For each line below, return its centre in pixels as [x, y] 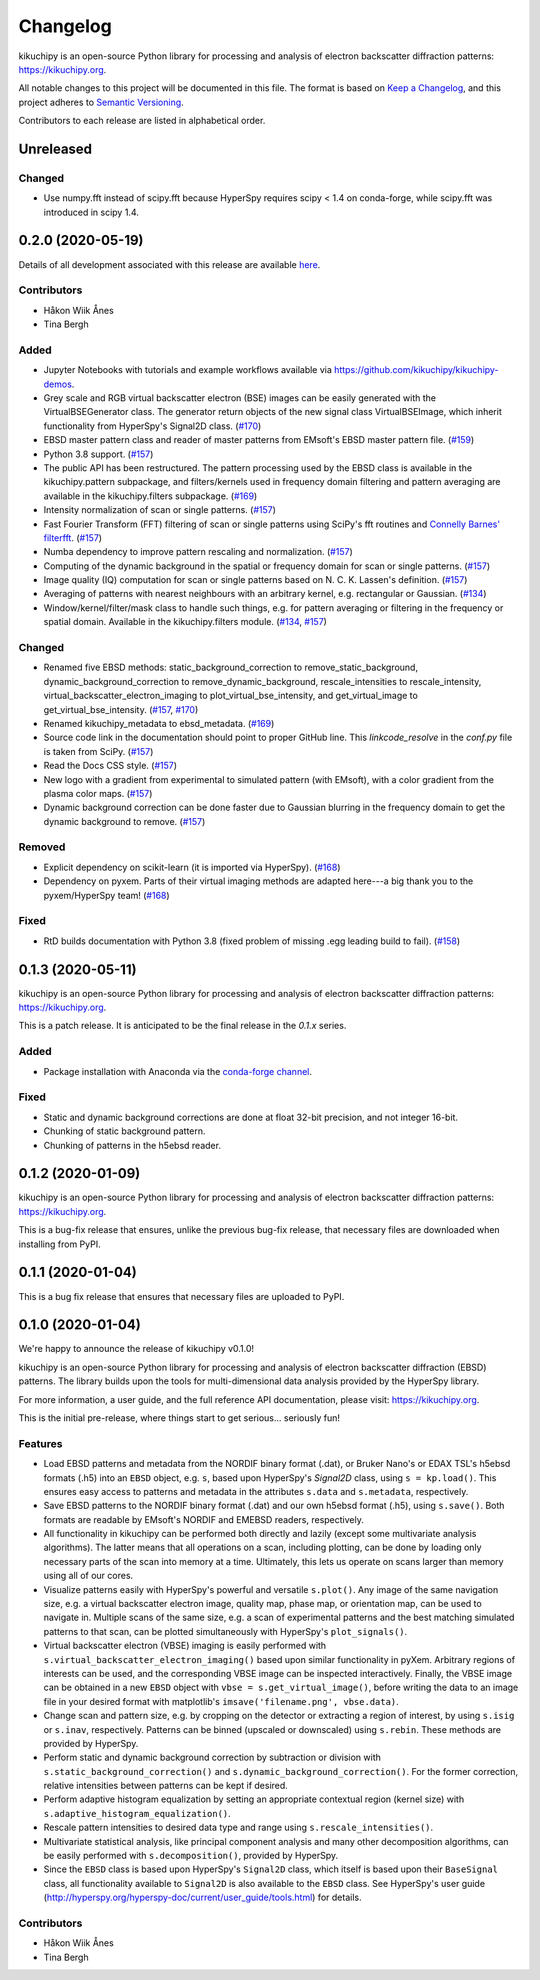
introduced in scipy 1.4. [91, 212]
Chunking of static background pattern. [124, 1131]
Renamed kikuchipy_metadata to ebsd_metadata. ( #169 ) [159, 723]
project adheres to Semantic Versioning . [101, 102]
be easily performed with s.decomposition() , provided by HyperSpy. [191, 1856]
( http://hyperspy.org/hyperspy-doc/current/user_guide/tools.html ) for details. [202, 1897]
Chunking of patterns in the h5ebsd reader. [132, 1145]
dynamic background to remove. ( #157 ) [124, 821]
